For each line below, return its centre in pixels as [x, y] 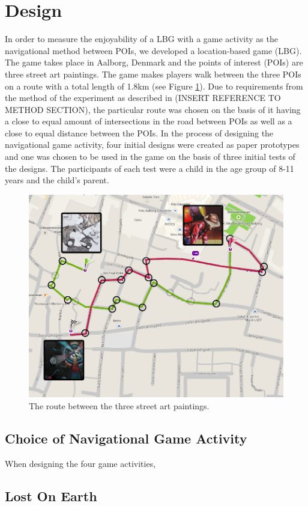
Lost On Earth [51, 495]
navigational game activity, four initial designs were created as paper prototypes [152, 145]
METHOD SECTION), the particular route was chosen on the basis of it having [153, 109]
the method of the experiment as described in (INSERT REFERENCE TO [143, 98]
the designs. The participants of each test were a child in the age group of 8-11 [149, 168]
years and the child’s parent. [57, 180]
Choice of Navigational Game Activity [126, 438]
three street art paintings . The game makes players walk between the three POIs [153, 74]
